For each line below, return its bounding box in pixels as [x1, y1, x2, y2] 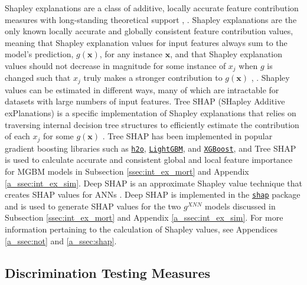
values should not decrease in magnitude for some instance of [5, 59, 226, 71]
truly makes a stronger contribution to [83, 71, 223, 84]
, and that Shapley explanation [170, 48, 283, 60]
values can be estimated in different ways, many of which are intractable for [5, 83, 279, 96]
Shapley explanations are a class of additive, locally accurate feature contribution [5, 2, 299, 14]
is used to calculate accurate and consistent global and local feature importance [5, 153, 293, 166]
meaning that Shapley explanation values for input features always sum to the [5, 36, 288, 48]
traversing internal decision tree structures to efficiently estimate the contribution [5, 118, 299, 130]
